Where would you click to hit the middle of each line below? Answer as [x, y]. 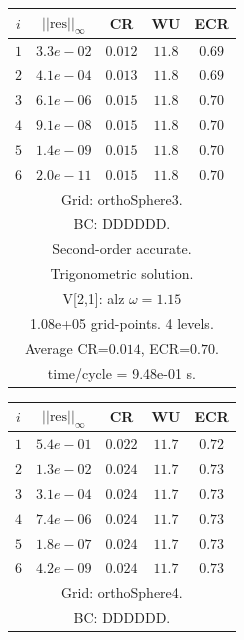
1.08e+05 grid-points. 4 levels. [122, 322]
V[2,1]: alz [93, 297]
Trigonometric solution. [122, 273]
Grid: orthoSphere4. [122, 592]
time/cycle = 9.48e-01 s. [122, 372]
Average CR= [66, 347]
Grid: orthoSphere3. [122, 198]
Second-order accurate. [122, 248]
